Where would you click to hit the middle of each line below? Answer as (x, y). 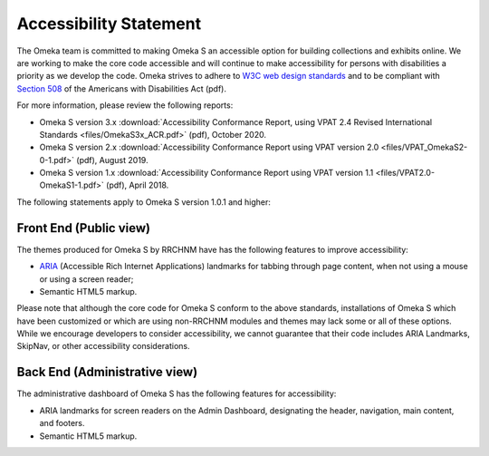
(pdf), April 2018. (137, 185)
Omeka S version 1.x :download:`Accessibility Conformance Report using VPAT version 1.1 (206, 173)
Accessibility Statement (109, 24)
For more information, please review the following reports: (125, 105)
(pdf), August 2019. (112, 160)
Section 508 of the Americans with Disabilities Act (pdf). (121, 88)
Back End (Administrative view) (107, 372)
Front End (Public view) (84, 228)
